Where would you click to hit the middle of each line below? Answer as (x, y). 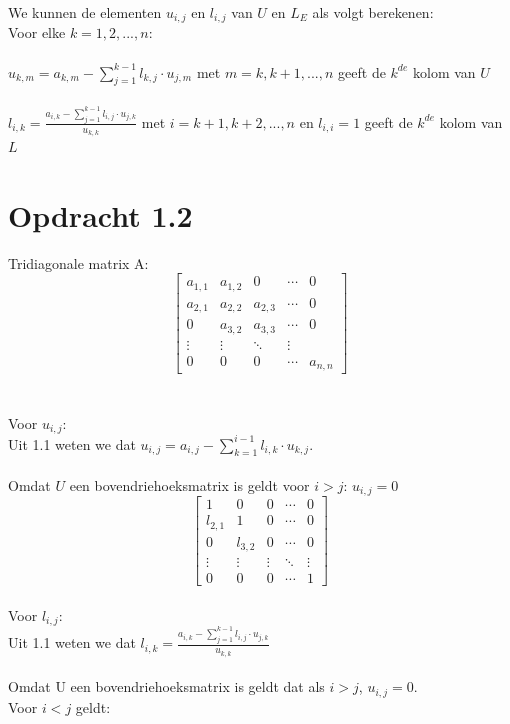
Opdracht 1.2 (100, 214)
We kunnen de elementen (85, 12)
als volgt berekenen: (373, 12)
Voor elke (37, 32)
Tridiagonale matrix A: (78, 262)
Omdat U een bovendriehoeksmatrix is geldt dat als (166, 686)
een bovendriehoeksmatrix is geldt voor (189, 484)
